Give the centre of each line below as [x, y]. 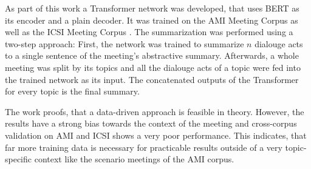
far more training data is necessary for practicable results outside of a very [144, 147]
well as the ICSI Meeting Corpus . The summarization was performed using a [149, 32]
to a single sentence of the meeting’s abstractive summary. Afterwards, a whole [152, 55]
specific [19, 159]
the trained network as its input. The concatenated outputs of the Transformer [152, 79]
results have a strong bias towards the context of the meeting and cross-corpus [151, 123]
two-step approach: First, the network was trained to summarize [125, 43]
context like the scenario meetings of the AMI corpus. [134, 159]
